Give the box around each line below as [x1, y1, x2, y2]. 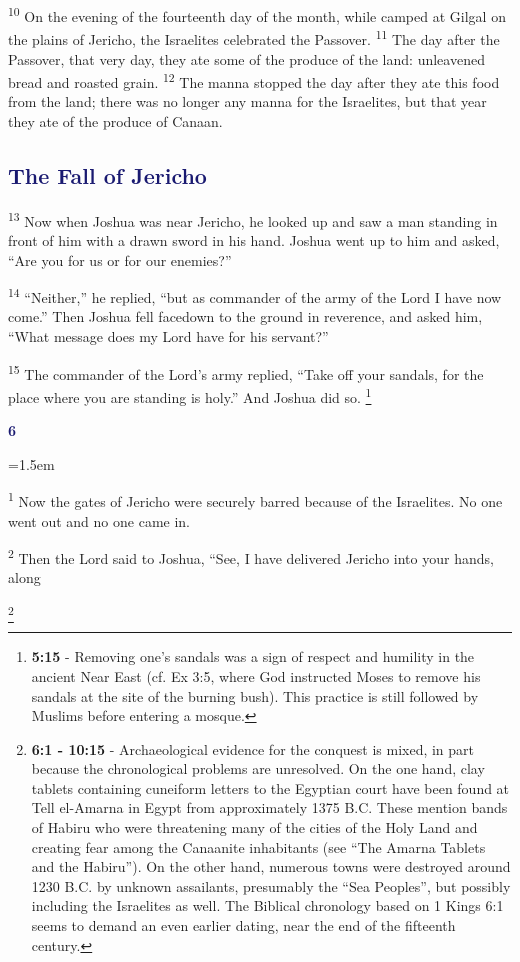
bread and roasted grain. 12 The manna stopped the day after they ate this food [8, 69, 500, 92]
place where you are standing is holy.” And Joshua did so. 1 [8, 383, 372, 407]
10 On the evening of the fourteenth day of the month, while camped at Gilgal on [8, 3, 506, 26]
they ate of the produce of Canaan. [8, 110, 223, 131]
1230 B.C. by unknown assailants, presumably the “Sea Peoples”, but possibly [31, 875, 511, 896]
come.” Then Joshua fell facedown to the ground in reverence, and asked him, [8, 306, 483, 327]
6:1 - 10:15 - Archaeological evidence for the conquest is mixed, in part [31, 738, 475, 759]
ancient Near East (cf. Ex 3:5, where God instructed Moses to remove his [31, 665, 481, 686]
